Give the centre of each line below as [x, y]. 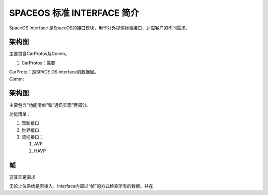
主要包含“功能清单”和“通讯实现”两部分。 [50, 105]
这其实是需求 [22, 177]
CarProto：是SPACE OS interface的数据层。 [54, 72]
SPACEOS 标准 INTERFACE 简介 [74, 13]
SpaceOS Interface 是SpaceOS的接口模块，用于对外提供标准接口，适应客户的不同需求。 [100, 28]
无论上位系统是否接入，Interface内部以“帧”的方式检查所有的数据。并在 [81, 186]
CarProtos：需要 [38, 63]
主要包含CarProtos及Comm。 [39, 54]
